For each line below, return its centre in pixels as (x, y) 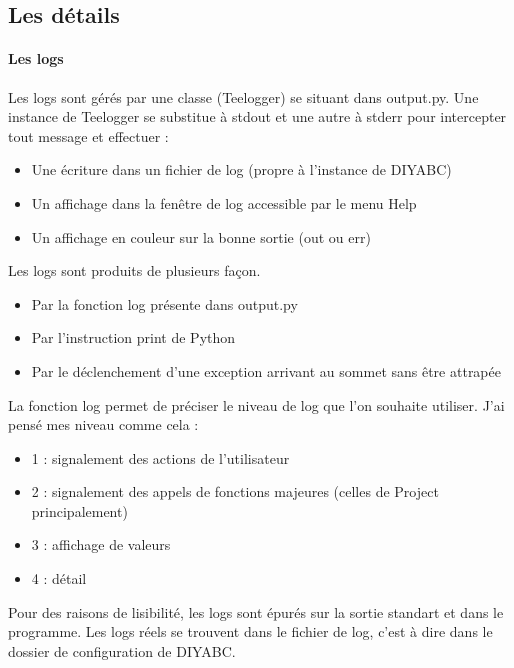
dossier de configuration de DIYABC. (122, 650)
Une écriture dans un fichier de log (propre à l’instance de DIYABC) (241, 169)
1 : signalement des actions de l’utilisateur (160, 457)
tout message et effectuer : (88, 135)
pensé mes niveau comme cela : (103, 424)
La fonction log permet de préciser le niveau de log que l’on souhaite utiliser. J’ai (256, 404)
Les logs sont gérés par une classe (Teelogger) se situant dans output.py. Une (243, 96)
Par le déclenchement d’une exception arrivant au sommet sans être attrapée (266, 370)
